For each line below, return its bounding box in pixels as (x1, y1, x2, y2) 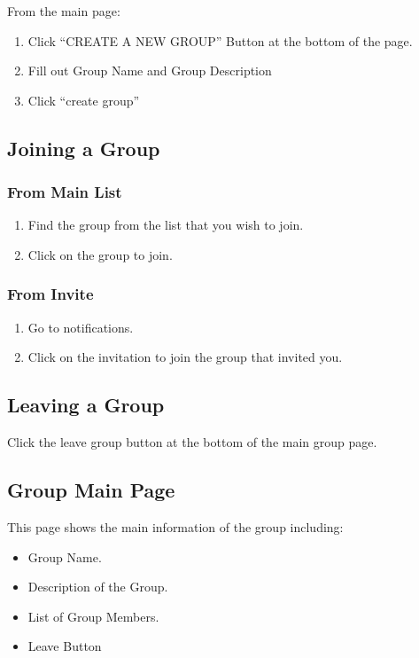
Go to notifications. (27, 317, 134, 336)
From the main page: (7, 2, 120, 20)
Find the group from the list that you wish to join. (27, 215, 304, 234)
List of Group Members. (27, 607, 159, 625)
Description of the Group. (27, 577, 168, 596)
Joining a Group (7, 134, 160, 161)
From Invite (7, 283, 94, 305)
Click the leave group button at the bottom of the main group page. (7, 433, 377, 451)
